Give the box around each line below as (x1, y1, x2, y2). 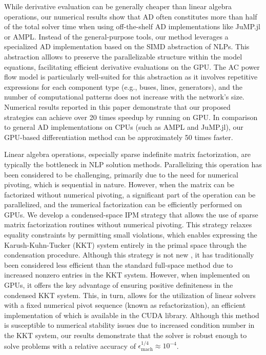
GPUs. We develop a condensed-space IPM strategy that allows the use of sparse (4, 209, 258, 220)
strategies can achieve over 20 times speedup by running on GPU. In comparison (4, 111, 258, 122)
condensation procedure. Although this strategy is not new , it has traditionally (4, 249, 254, 260)
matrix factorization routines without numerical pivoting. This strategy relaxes (4, 219, 252, 230)
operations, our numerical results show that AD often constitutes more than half (4, 11, 257, 22)
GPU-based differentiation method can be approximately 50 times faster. (4, 131, 233, 142)
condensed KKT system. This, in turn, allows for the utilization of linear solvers (4, 289, 256, 300)
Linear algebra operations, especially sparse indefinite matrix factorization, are (4, 149, 251, 160)
